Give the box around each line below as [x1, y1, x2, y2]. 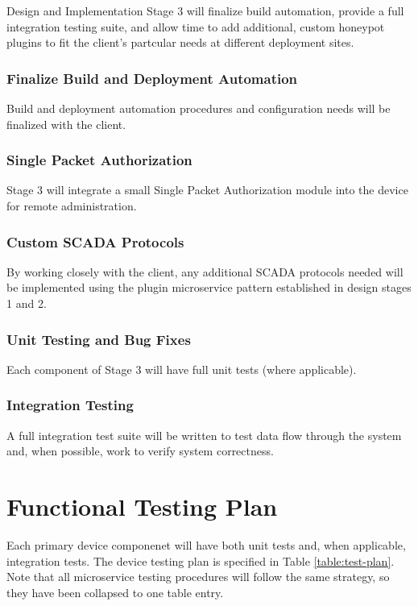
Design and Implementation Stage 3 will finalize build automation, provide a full [6, 2, 404, 19]
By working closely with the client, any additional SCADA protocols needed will [6, 263, 404, 280]
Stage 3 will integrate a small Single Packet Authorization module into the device [6, 181, 408, 198]
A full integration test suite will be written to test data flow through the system [6, 426, 402, 443]
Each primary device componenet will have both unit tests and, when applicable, [6, 536, 406, 553]
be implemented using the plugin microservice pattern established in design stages [6, 279, 412, 296]
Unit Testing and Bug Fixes [6, 329, 191, 349]
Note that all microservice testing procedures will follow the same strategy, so [6, 568, 390, 585]
